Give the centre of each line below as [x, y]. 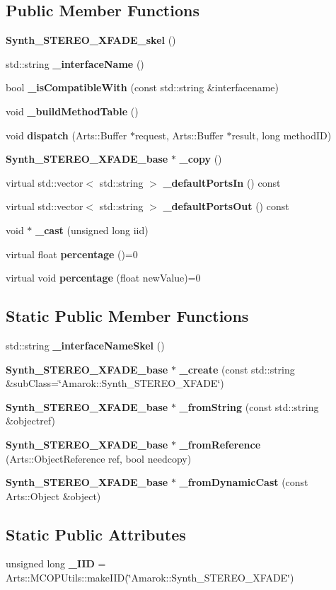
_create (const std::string [237, 369]
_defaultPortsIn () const [222, 182]
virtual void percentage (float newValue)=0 [103, 278]
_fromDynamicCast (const [244, 482]
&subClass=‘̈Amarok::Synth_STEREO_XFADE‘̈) [115, 383]
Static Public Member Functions [127, 316]
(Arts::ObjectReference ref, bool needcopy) [99, 458]
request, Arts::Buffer [179, 135]
